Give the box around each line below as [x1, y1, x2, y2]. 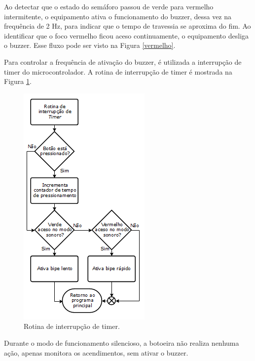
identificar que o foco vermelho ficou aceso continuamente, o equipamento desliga [4, 30, 249, 40]
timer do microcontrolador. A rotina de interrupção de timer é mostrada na [4, 66, 232, 77]
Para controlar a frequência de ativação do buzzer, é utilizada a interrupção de [4, 56, 242, 67]
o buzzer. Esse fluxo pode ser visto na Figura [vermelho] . [4, 40, 176, 50]
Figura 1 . [4, 76, 32, 86]
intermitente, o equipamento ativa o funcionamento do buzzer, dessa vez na [4, 11, 232, 21]
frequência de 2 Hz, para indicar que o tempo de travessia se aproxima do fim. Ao [4, 21, 251, 31]
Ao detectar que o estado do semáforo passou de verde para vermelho [4, 1, 214, 11]
